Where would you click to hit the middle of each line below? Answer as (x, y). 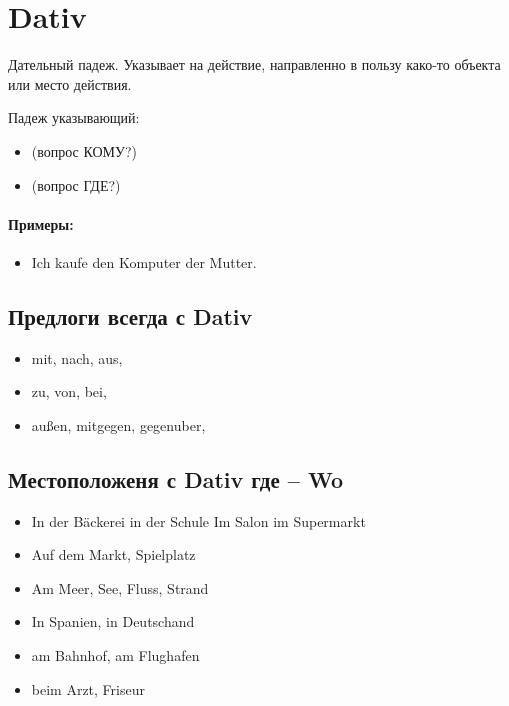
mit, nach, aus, (77, 357)
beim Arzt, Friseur (88, 688)
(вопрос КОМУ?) (84, 150)
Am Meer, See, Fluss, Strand (120, 587)
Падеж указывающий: (74, 117)
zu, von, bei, (69, 391)
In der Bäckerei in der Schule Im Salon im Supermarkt (198, 520)
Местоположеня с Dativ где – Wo (175, 478)
